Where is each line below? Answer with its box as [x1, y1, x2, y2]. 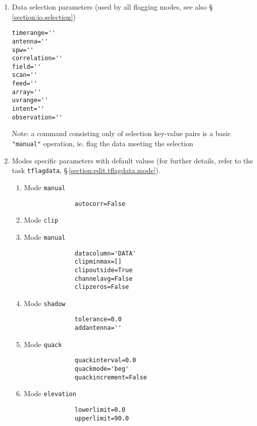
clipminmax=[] [74, 258, 122, 266]
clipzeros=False [74, 283, 129, 291]
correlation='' [12, 55, 63, 62]
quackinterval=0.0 [74, 357, 136, 364]
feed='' [12, 80, 37, 88]
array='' [12, 88, 41, 96]
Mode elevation [24, 388, 76, 399]
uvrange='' [12, 97, 48, 104]
